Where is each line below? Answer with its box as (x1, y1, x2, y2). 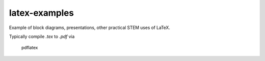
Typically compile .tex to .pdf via (9, 33, 75, 39)
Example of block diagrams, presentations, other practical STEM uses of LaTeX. (9, 25, 170, 30)
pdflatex (21, 45, 38, 51)
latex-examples (9, 7, 74, 18)
